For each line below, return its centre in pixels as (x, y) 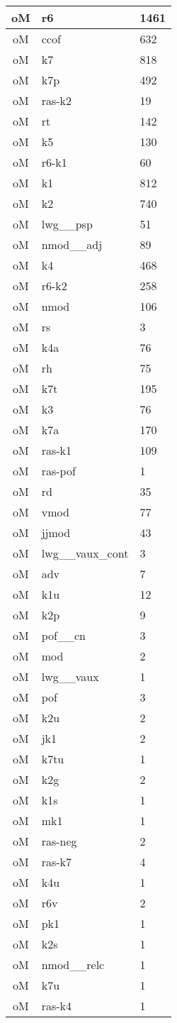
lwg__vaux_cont (85, 553)
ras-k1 (57, 450)
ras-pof (58, 471)
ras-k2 (57, 100)
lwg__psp (67, 224)
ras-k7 (57, 862)
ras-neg (59, 841)
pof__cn (63, 635)
